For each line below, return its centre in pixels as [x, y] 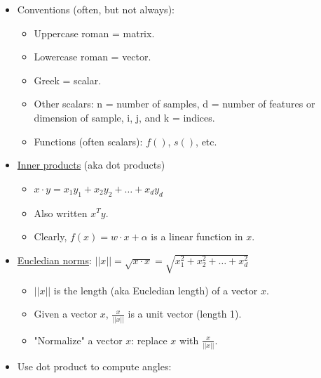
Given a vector [66, 314]
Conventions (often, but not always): [96, 9]
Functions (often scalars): [88, 141]
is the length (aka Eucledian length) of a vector [156, 290]
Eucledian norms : [54, 260]
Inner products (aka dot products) [91, 165]
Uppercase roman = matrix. [94, 33]
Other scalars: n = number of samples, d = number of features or [175, 104]
